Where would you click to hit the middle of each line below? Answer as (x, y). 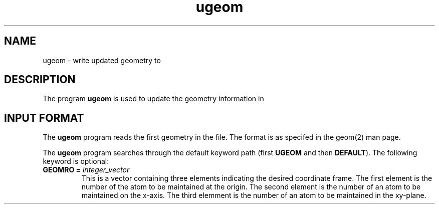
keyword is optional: (76, 161)
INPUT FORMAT (44, 118)
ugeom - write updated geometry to (102, 60)
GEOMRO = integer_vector (86, 170)
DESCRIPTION (40, 80)
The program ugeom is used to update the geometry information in (153, 99)
